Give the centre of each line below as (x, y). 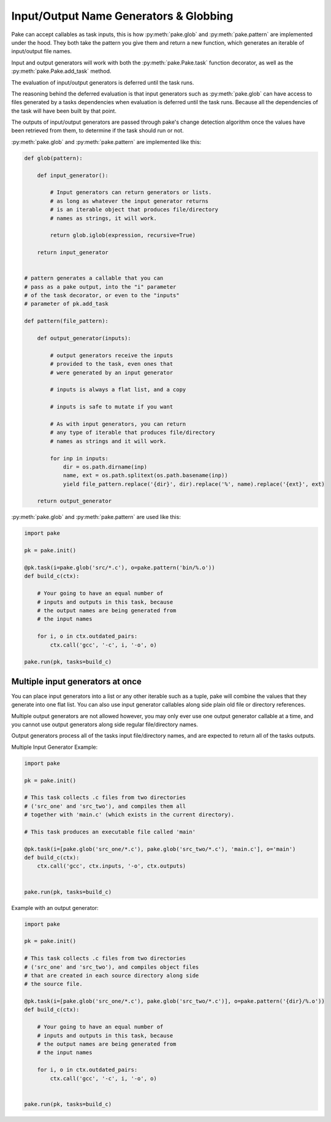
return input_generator (73, 252)
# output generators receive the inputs (112, 355)
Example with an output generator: (55, 908)
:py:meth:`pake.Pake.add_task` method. (61, 71)
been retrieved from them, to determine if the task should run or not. (97, 131)
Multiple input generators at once (77, 681)
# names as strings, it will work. (104, 218)
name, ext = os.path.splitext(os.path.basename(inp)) (145, 476)
